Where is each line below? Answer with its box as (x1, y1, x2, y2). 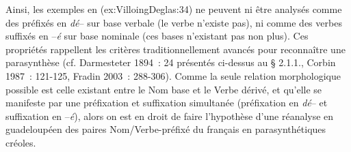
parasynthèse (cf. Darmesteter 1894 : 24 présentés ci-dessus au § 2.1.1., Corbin (5, 55, 336, 70)
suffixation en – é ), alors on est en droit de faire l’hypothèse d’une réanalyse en (5, 108, 334, 123)
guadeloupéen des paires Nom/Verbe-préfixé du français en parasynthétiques (5, 122, 326, 136)
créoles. (5, 135, 36, 149)
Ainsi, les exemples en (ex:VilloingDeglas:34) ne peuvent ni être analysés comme (5, 2, 342, 16)
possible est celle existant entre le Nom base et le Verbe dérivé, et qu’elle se (5, 82, 322, 96)
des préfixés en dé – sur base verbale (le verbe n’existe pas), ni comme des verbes (5, 15, 342, 29)
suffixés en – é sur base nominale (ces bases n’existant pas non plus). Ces (5, 29, 309, 43)
